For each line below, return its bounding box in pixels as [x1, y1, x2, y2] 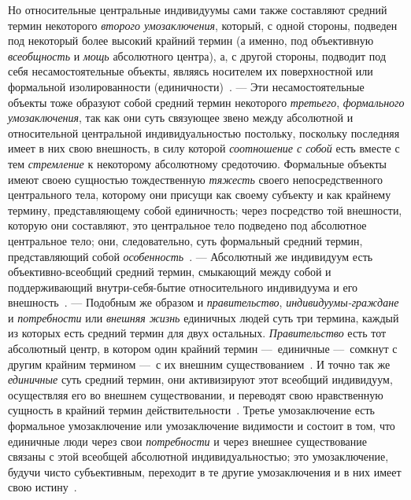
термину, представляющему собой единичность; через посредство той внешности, [8, 201, 402, 218]
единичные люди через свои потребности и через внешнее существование [8, 432, 368, 449]
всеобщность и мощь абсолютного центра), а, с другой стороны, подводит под [8, 47, 387, 64]
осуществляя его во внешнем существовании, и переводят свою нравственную [8, 386, 383, 403]
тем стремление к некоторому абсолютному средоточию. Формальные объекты [8, 155, 387, 171]
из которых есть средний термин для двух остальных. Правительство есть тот [8, 325, 387, 341]
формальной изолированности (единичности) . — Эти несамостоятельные [8, 78, 365, 94]
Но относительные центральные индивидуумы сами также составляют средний [8, 2, 387, 17]
